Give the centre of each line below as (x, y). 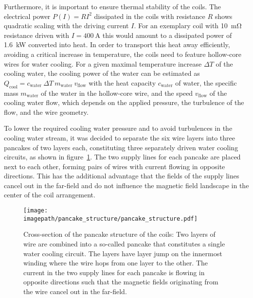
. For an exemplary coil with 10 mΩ (188, 26)
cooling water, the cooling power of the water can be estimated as (102, 73)
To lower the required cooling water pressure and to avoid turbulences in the (118, 128)
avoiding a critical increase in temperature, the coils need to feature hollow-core (123, 54)
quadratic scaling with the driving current (66, 26)
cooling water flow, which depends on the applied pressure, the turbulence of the (124, 102)
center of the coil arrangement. (50, 195)
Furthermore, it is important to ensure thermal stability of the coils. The (113, 6)
